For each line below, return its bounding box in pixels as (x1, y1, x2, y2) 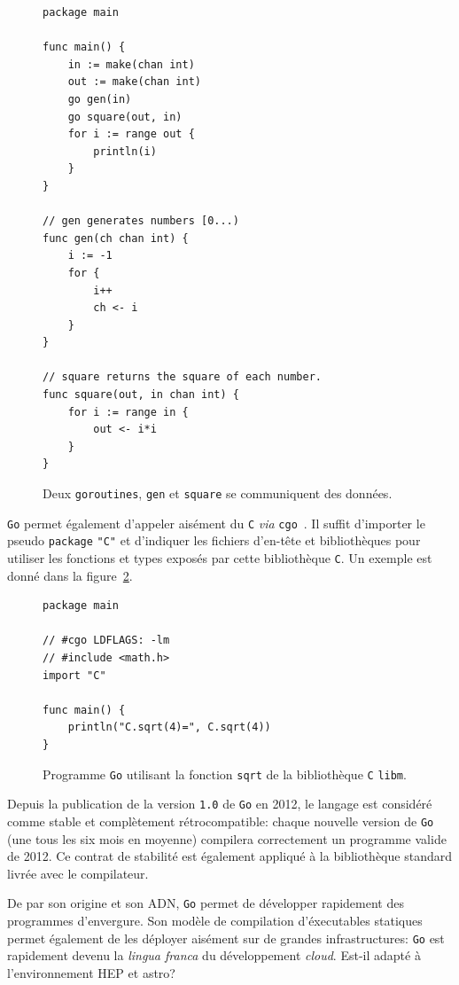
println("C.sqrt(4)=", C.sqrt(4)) (67, 721, 271, 734)
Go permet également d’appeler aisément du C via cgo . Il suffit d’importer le (7, 513, 425, 532)
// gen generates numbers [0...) (43, 215, 239, 228)
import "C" (43, 668, 106, 682)
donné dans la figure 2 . (7, 566, 133, 584)
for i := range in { (67, 405, 189, 418)
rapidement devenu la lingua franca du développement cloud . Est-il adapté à (7, 946, 421, 965)
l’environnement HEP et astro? (7, 963, 175, 981)
